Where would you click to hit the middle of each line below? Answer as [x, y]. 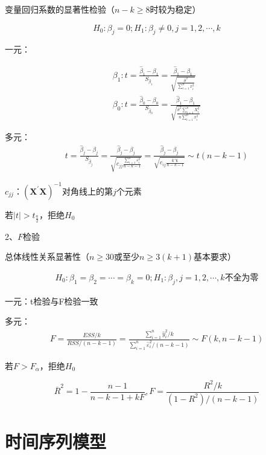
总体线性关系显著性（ [47, 257]
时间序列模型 [56, 441]
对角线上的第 [87, 191]
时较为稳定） [175, 9]
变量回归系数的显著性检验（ [60, 9]
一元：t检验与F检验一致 [52, 301]
